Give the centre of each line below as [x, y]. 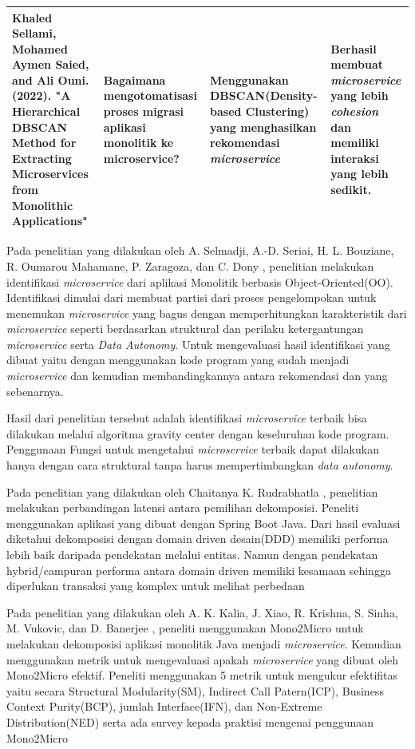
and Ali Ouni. [51, 79]
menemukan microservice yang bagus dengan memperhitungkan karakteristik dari [207, 313]
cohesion [355, 111]
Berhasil [354, 48]
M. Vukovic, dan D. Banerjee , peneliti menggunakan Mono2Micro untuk [185, 628]
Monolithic [43, 205]
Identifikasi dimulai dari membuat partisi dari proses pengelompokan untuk [192, 297]
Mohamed [40, 48]
